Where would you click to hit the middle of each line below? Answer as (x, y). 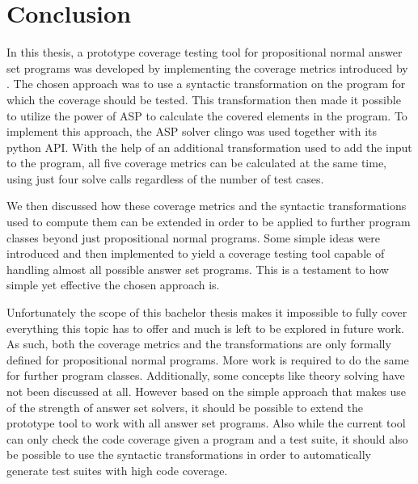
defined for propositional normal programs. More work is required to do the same (208, 359)
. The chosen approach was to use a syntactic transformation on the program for (206, 84)
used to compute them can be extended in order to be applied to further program (209, 222)
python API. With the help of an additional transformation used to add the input (209, 147)
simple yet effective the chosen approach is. (113, 285)
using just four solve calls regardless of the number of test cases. (165, 178)
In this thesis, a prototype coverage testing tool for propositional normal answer (205, 52)
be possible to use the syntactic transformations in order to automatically (189, 455)
